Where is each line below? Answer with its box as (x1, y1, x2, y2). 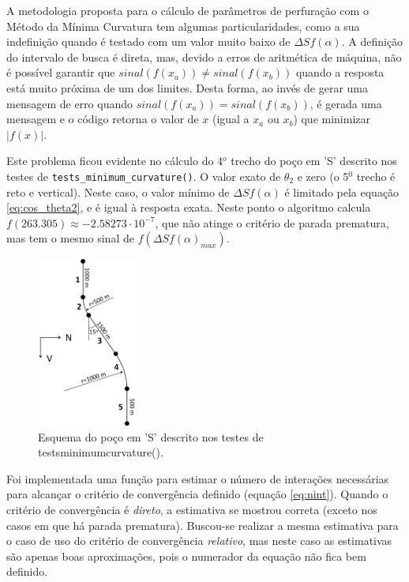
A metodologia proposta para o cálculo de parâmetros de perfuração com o (6, 2, 369, 18)
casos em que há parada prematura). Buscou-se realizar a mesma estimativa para (6, 516, 399, 533)
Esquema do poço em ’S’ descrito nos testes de (38, 428, 264, 445)
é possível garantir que (6, 64, 115, 81)
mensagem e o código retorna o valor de (6, 111, 199, 127)
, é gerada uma (310, 95, 382, 111)
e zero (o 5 (297, 167, 349, 184)
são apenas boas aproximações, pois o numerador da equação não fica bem (6, 547, 366, 564)
